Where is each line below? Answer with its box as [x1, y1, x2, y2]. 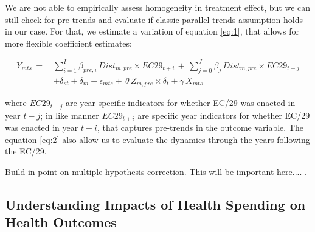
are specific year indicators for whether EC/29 [137, 108, 310, 121]
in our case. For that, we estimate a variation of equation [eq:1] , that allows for [5, 25, 299, 38]
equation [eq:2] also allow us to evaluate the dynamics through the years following [5, 133, 310, 145]
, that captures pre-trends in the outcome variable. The [97, 121, 303, 134]
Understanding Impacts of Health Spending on [5, 194, 306, 213]
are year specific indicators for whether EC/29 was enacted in [65, 96, 296, 109]
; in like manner [40, 108, 99, 121]
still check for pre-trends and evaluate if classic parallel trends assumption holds [5, 13, 303, 25]
